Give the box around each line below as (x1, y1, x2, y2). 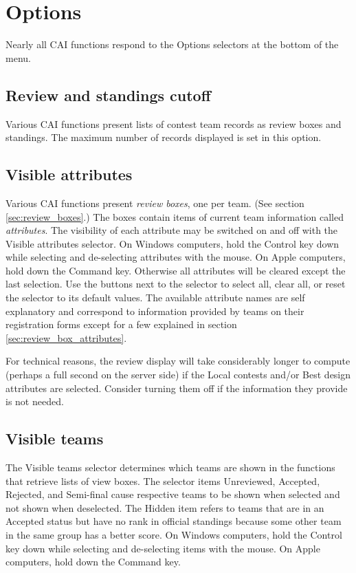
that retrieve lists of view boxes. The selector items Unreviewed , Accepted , (5, 473, 320, 488)
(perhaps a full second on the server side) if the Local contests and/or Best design (5, 367, 351, 382)
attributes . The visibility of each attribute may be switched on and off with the (5, 223, 338, 237)
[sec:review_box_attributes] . (5, 330, 127, 345)
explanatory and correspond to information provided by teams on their (5, 303, 304, 318)
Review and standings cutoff (5, 84, 211, 105)
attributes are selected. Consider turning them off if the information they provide (5, 380, 348, 395)
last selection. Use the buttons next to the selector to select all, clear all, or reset (5, 277, 346, 291)
